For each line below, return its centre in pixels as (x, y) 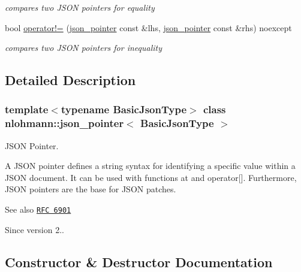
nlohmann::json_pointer (64, 123)
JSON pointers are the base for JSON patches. (91, 189)
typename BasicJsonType (124, 109)
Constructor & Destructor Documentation (139, 262)
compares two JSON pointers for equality (80, 7)
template (27, 109)
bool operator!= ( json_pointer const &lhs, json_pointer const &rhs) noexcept (148, 27)
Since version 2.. (34, 229)
